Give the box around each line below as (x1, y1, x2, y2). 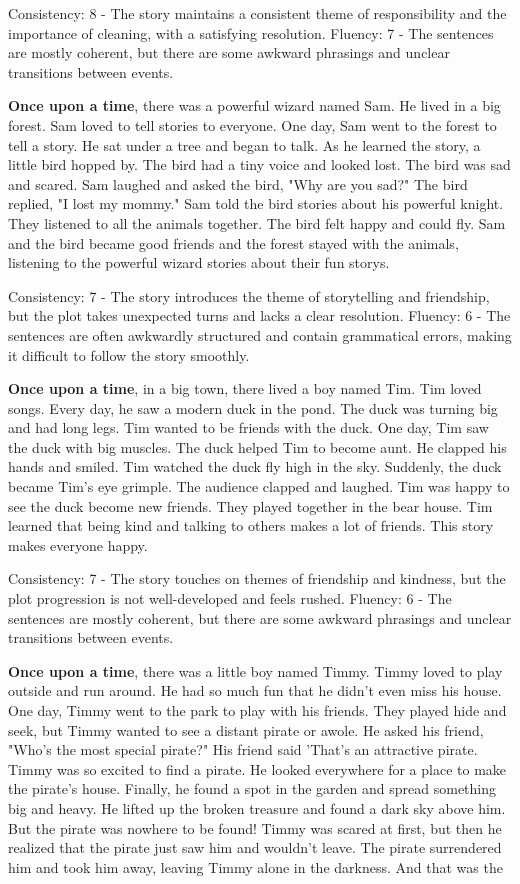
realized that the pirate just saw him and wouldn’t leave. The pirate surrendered (8, 837, 502, 858)
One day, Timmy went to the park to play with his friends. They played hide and (8, 700, 507, 720)
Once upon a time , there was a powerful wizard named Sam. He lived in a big (8, 95, 501, 116)
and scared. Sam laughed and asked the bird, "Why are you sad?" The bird (8, 173, 468, 194)
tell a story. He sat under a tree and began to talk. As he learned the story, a (8, 134, 481, 155)
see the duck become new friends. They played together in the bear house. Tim (8, 495, 493, 516)
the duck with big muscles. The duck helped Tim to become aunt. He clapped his (8, 436, 507, 457)
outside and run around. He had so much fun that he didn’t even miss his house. (8, 680, 502, 701)
